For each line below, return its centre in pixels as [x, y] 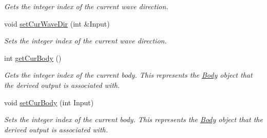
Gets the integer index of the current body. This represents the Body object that [128, 75]
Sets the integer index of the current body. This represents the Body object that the [133, 119]
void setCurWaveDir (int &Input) [57, 23]
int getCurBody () [33, 57]
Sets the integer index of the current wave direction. [85, 41]
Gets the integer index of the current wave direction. [86, 6]
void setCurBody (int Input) [49, 102]
